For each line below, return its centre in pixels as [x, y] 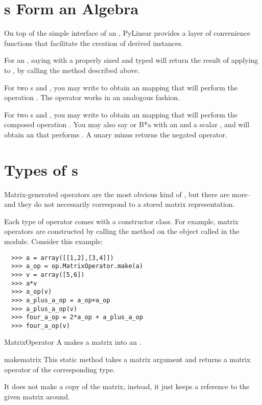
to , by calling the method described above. [72, 70]
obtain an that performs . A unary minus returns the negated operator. [116, 134]
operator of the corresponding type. [60, 369]
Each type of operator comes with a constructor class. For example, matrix [122, 221]
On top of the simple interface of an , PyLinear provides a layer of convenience [127, 33]
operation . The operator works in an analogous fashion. [92, 97]
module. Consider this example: [54, 241]
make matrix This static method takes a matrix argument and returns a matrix [127, 359]
